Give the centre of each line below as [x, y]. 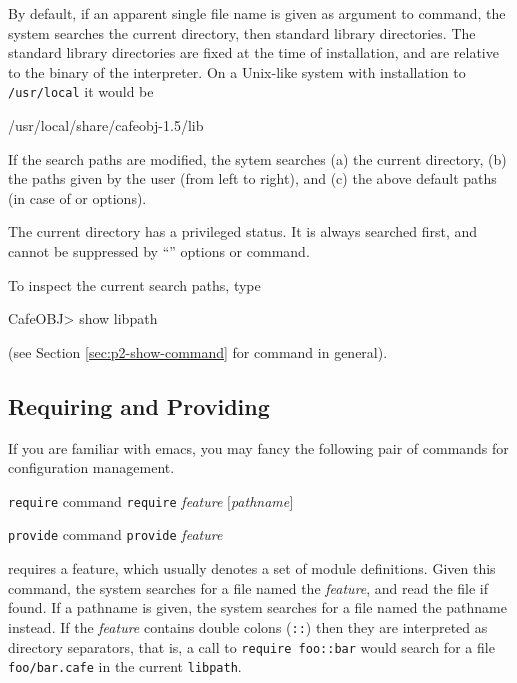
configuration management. [91, 467]
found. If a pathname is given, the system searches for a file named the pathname [257, 607]
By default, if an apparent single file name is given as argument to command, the [257, 13]
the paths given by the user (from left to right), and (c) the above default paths [252, 178]
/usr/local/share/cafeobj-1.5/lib [106, 125]
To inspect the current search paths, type [134, 284]
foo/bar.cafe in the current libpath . [125, 666]
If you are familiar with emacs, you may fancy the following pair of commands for [258, 447]
